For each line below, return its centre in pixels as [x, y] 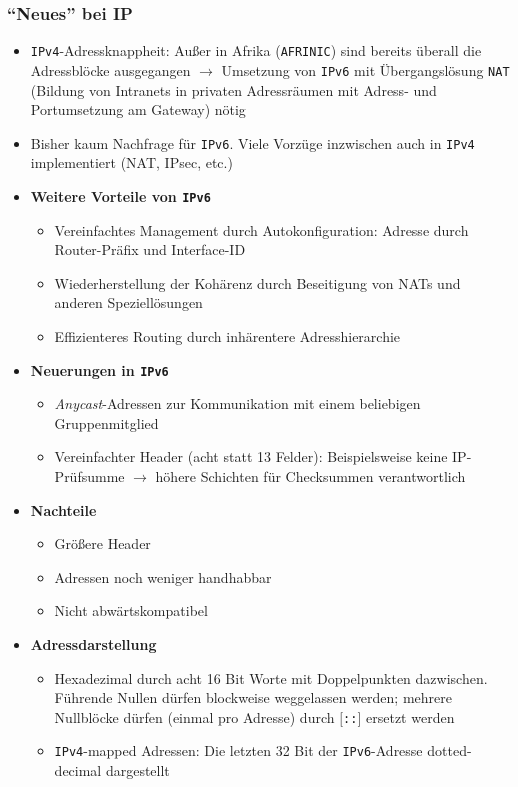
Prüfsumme [89, 476]
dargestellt [137, 770]
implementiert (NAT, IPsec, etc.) [131, 162]
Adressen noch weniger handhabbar [163, 576]
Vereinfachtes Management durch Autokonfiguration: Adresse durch [261, 229]
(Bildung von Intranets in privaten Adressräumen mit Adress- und [233, 89]
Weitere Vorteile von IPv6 [120, 195]
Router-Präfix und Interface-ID [150, 249]
